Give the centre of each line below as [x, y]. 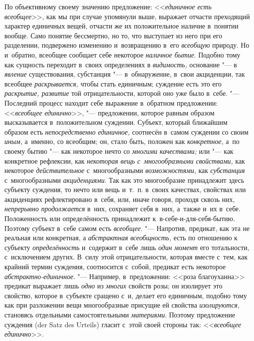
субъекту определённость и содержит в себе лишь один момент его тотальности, [127, 247]
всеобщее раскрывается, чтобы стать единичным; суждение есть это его [113, 83]
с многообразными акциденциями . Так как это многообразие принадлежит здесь [124, 180]
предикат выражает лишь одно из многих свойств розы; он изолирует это [114, 286]
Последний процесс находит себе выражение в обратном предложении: [111, 102]
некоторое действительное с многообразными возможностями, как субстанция [125, 170]
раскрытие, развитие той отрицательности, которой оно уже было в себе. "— [122, 93]
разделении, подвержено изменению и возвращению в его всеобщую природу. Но [127, 45]
